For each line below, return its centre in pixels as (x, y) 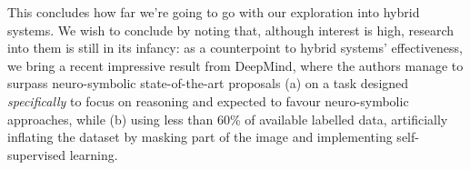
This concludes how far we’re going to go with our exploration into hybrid (214, 12)
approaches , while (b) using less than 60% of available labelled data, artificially (228, 119)
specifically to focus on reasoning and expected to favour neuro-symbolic (208, 100)
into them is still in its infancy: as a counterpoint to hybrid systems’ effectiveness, (235, 48)
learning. (94, 154)
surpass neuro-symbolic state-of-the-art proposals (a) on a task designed (208, 83)
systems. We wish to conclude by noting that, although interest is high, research (231, 30)
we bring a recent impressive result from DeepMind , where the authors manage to (235, 65)
